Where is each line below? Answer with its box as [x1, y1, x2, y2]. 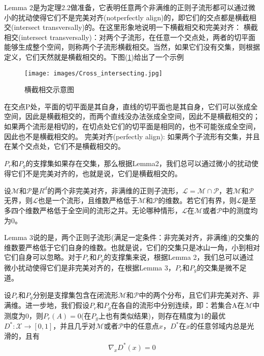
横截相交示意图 [24, 84, 74, 95]
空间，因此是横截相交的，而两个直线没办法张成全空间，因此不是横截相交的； [4, 111, 260, 122]
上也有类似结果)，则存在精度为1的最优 [98, 310, 226, 321]
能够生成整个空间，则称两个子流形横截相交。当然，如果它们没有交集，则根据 [4, 42, 260, 52]
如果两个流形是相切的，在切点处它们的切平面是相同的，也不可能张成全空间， [4, 121, 260, 131]
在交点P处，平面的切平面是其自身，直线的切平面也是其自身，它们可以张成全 [4, 101, 258, 111]
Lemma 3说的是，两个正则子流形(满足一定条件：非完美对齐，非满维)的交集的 [4, 232, 259, 243]
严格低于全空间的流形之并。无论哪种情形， [39, 205, 182, 216]
